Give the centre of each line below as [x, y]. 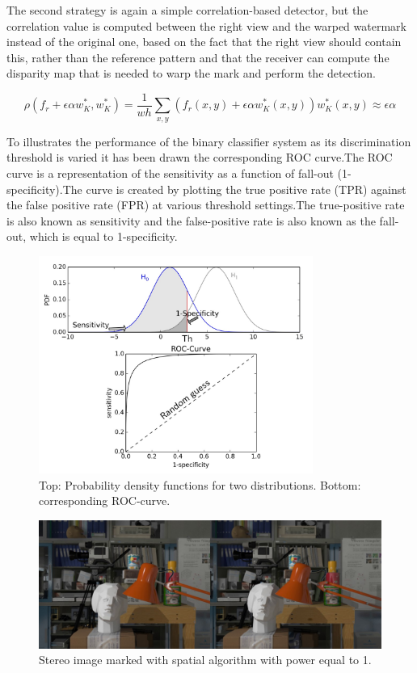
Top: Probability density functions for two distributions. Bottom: [200, 484]
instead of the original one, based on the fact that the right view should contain [204, 42]
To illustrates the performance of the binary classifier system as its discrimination [209, 141]
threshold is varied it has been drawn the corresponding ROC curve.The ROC [200, 157]
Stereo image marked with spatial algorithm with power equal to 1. [205, 660]
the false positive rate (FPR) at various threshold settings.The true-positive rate [206, 205]
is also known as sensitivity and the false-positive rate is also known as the [191, 220]
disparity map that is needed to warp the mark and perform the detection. [191, 73]
